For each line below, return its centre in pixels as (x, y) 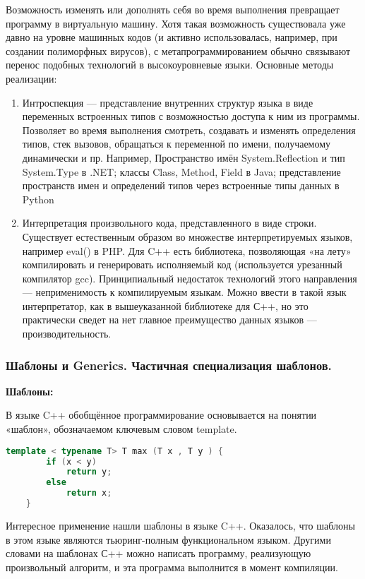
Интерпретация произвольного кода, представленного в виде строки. (169, 223)
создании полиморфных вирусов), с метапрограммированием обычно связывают (178, 50)
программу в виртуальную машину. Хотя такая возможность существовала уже (176, 23)
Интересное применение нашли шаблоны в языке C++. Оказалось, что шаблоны (180, 525)
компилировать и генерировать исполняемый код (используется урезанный (182, 264)
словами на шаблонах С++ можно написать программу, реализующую (158, 553)
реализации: (31, 78)
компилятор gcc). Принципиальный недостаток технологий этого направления (190, 278)
